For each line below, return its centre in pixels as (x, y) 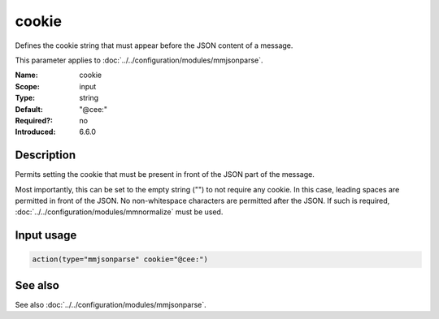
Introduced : (35, 132)
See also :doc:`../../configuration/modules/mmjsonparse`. (111, 304)
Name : (26, 75)
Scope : (27, 86)
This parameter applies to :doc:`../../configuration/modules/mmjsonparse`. (139, 60)
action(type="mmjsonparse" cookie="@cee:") (120, 259)
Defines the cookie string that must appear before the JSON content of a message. (154, 45)
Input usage (46, 235)
